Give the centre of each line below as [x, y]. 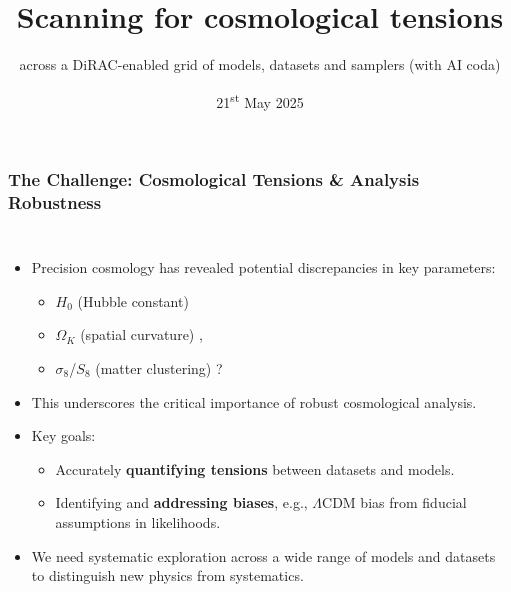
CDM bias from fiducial [394, 502]
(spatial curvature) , [141, 334]
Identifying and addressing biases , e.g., [181, 502]
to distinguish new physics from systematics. [167, 575]
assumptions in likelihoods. [138, 521]
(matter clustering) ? [159, 367]
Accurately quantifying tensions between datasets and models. [255, 468]
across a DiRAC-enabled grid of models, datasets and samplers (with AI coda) [260, 64]
